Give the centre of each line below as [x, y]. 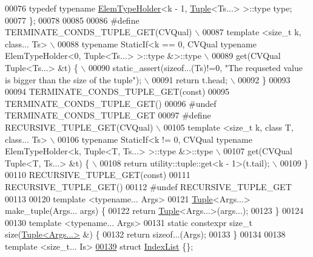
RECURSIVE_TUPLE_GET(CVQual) [79, 127]
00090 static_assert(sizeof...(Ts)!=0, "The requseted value [195, 67]
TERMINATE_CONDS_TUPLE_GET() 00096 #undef [111, 103]
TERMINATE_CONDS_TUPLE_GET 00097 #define [108, 115]
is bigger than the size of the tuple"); [73, 79]
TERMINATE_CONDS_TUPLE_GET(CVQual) [99, 32]
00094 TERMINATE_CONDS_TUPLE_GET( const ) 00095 [117, 91]
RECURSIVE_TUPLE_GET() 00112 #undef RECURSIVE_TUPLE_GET [148, 186]
